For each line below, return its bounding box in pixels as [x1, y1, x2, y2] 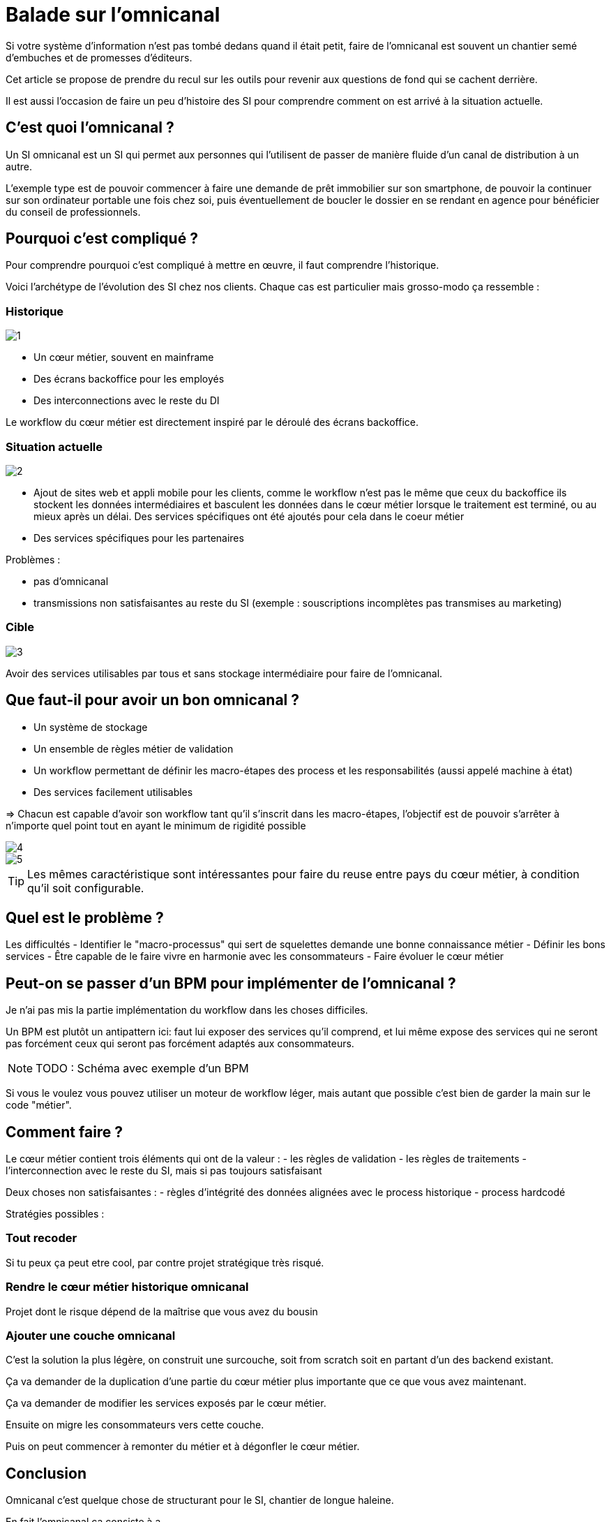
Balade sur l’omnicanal [6, 3, 220, 27]
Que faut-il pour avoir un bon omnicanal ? [6, 691, 299, 709]
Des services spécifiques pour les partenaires [33, 531, 244, 544]
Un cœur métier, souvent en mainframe [33, 351, 214, 364]
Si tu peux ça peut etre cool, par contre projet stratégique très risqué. [6, 1256, 324, 1269]
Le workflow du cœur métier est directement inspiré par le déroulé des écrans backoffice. [6, 416, 419, 429]
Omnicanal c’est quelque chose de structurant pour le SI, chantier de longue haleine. [6, 1494, 394, 1507]
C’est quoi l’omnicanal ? [6, 119, 174, 137]
